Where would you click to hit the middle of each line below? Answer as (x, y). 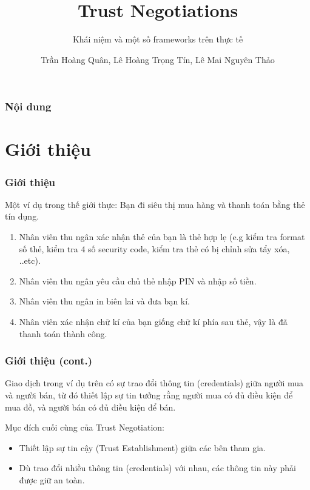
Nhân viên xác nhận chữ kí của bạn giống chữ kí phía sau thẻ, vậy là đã (153, 321)
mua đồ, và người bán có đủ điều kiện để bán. (90, 407)
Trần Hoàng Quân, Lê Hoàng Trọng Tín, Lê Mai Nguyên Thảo (158, 59)
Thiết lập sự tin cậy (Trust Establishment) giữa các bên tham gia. (142, 447)
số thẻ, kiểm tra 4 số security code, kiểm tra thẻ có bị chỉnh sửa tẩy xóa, (154, 248)
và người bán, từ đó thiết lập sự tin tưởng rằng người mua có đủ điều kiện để (149, 394)
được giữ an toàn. (52, 479)
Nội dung (28, 106)
